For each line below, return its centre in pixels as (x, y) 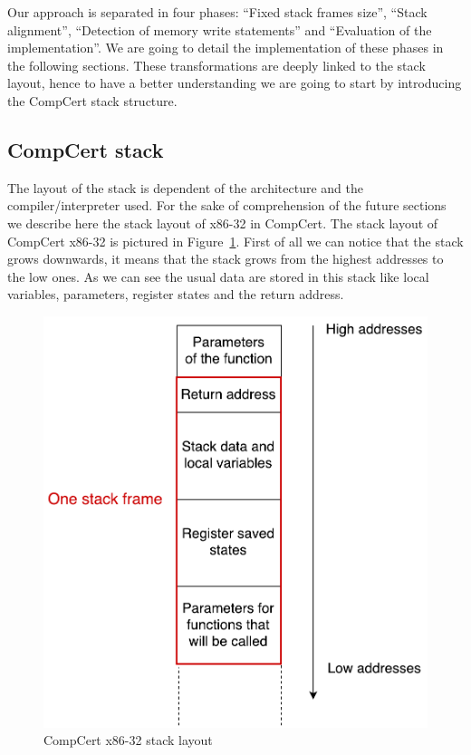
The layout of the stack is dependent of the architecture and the (185, 187)
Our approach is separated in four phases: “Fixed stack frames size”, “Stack (217, 12)
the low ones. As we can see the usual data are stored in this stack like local (218, 276)
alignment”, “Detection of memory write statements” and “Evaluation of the (220, 29)
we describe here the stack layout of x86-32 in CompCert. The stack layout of (223, 223)
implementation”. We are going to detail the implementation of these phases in (226, 48)
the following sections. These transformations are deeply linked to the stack (216, 65)
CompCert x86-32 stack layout (128, 740)
